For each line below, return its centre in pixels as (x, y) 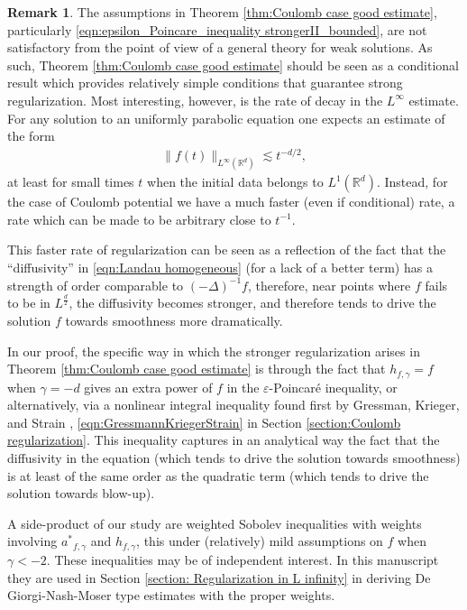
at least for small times (71, 182)
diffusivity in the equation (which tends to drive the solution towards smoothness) (234, 458)
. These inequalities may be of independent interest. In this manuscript (243, 559)
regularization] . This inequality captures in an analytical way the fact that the (224, 440)
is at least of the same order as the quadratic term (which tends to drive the (218, 475)
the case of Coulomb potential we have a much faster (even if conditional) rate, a (231, 202)
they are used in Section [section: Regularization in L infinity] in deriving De (219, 577)
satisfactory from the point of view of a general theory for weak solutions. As (220, 47)
